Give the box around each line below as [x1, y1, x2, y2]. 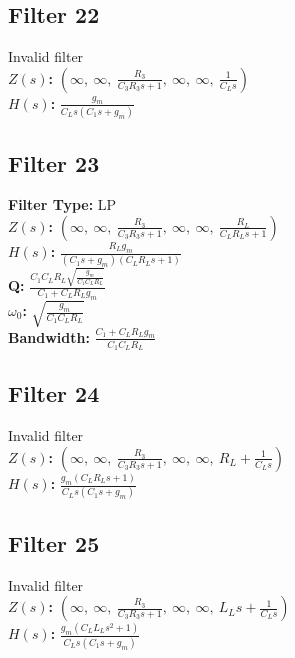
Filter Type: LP [8, 194, 117, 215]
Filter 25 [8, 527, 100, 558]
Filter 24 [8, 378, 100, 409]
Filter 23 [8, 147, 100, 178]
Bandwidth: [8, 326, 90, 347]
